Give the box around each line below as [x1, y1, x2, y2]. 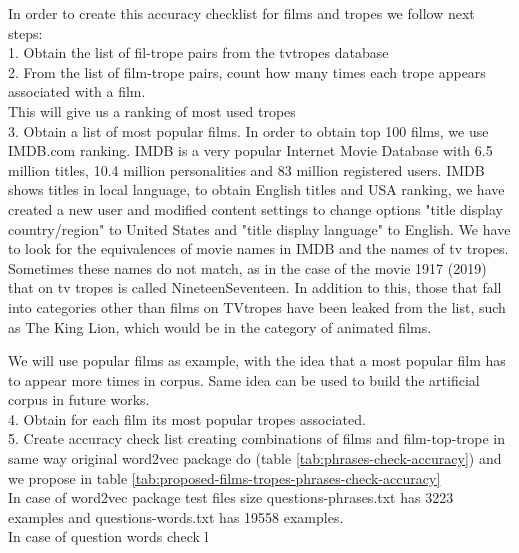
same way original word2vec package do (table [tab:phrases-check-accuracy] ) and [8, 448, 502, 469]
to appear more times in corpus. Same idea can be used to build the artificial [8, 369, 480, 390]
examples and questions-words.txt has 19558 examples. [8, 506, 344, 527]
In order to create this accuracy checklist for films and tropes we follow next [8, 3, 475, 23]
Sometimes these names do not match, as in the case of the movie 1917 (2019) [8, 257, 487, 278]
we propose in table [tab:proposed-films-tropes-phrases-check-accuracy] [8, 467, 441, 488]
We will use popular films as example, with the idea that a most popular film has [8, 350, 506, 371]
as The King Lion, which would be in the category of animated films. [8, 316, 432, 337]
